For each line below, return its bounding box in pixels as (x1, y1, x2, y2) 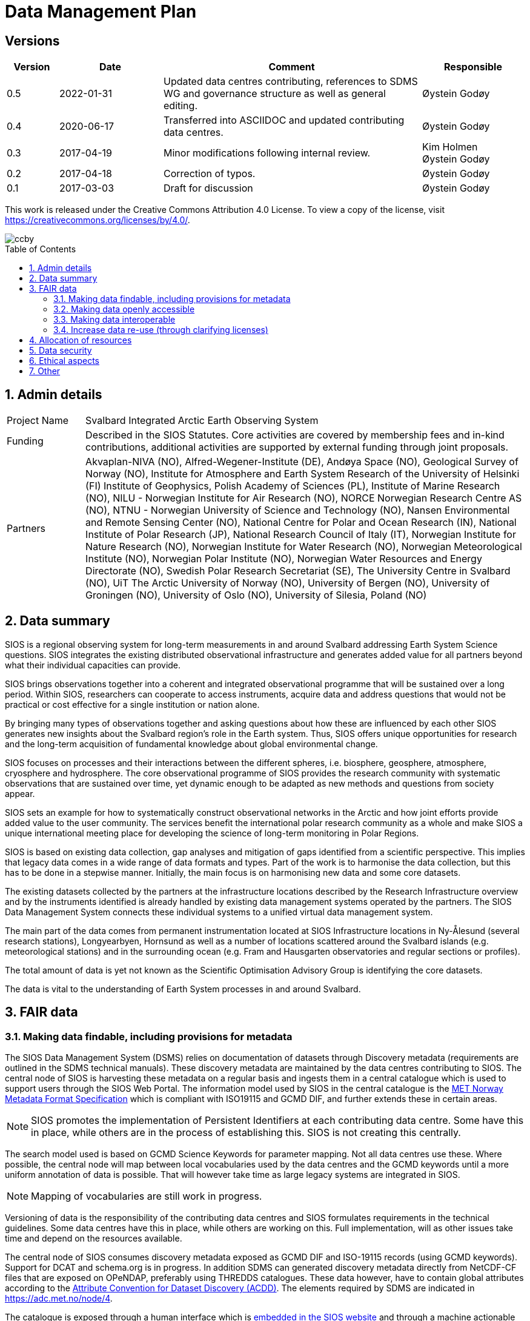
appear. (5, 788, 35, 799)
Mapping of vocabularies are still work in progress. (31, 1190, 262, 1203)
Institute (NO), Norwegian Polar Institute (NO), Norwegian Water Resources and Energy (85, 553, 482, 565)
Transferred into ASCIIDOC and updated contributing (164, 114, 405, 127)
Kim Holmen (422, 141, 478, 153)
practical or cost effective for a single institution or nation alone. (5, 699, 260, 710)
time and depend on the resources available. (5, 1233, 182, 1244)
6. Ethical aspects (29, 355, 99, 366)
